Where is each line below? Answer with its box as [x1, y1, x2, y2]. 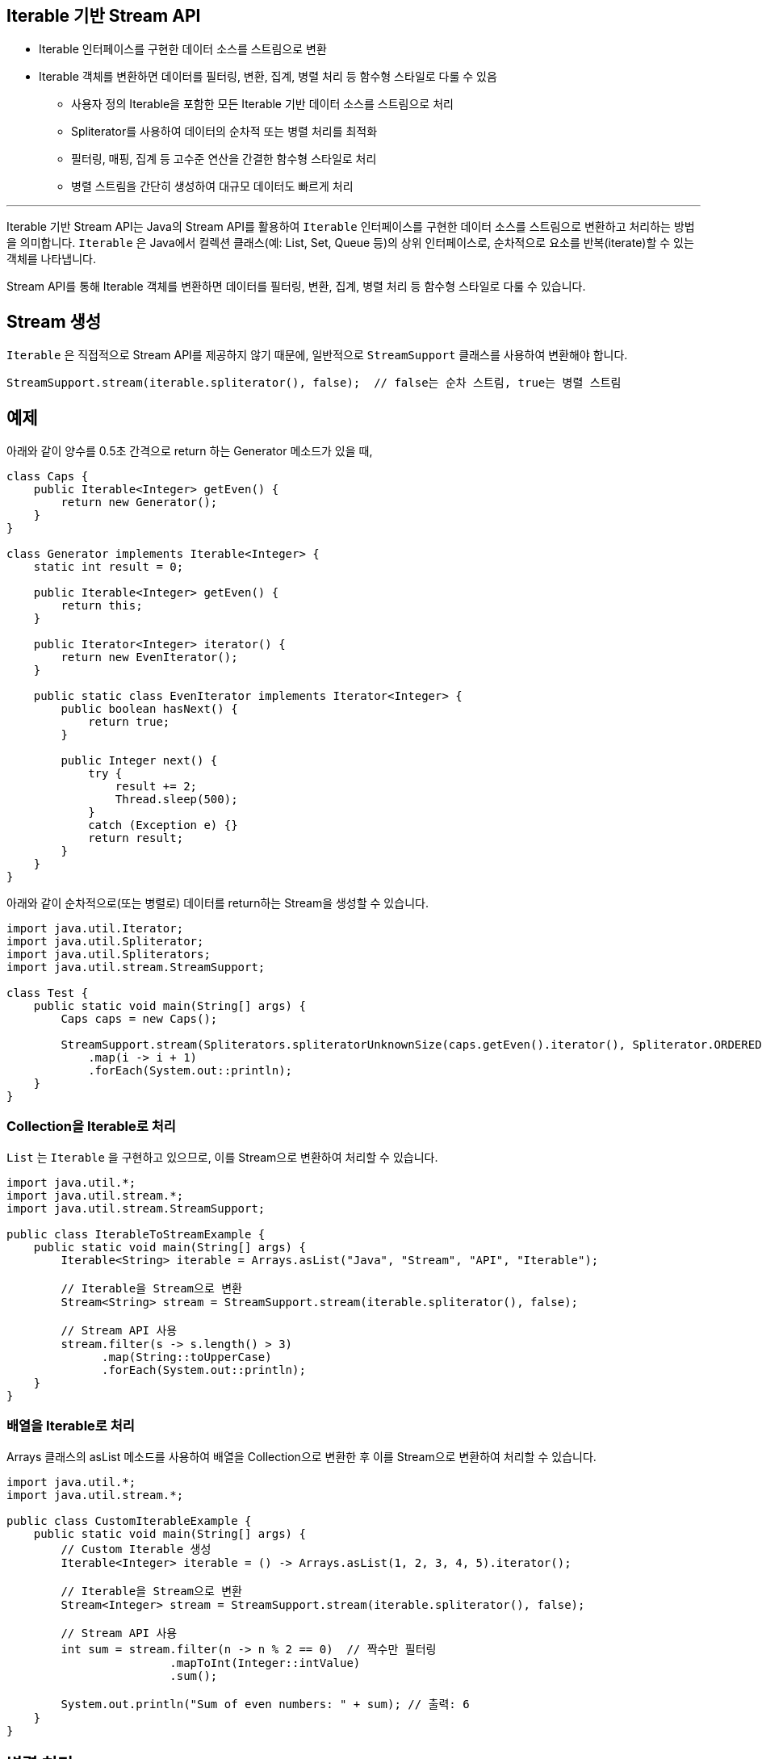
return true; [88, 715, 170, 729]
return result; [88, 831, 184, 845]
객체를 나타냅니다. [6, 252, 97, 266]
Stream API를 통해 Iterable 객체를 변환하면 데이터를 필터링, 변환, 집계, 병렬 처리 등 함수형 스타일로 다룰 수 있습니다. [6, 279, 586, 294]
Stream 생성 [6, 311, 102, 332]
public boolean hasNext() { [61, 702, 238, 716]
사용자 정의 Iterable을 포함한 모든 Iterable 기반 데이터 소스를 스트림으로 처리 [71, 97, 454, 111]
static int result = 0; [33, 560, 184, 574]
